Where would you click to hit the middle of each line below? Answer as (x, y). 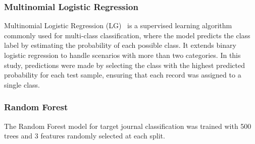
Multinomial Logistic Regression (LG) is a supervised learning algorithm (118, 25)
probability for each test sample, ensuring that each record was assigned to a (123, 75)
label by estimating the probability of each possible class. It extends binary (120, 45)
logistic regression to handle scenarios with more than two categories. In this (122, 55)
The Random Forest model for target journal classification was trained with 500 (128, 126)
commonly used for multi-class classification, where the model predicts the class (127, 35)
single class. (22, 84)
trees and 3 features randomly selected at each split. (85, 136)
